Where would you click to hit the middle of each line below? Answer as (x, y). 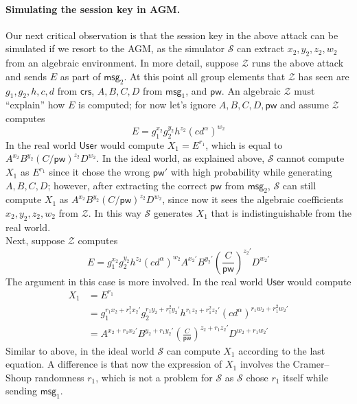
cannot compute (311, 158)
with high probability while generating (251, 172)
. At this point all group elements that (205, 76)
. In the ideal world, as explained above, (181, 158)
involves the (265, 364)
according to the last (282, 350)
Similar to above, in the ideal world (80, 350)
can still (299, 185)
